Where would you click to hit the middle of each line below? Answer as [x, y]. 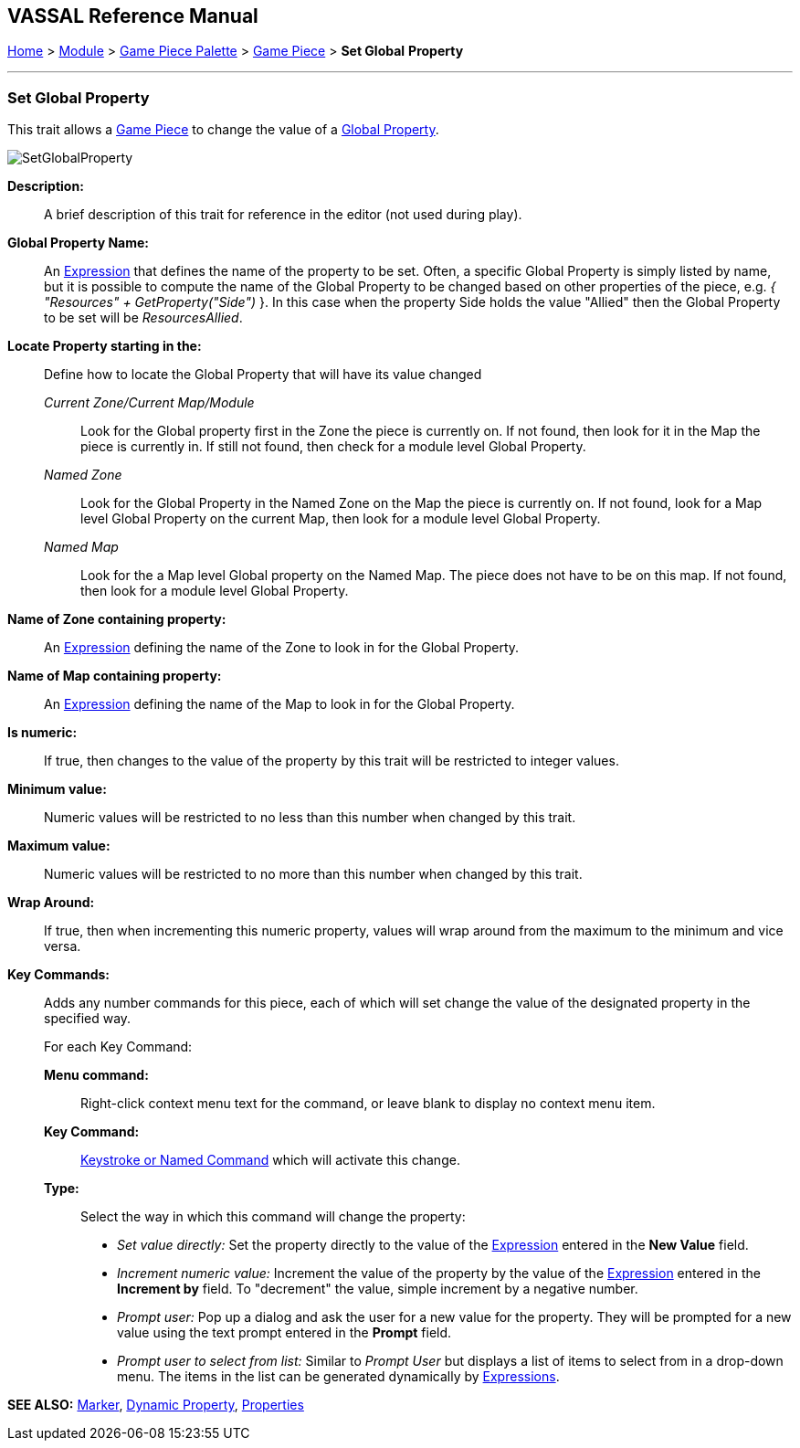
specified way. [88, 1019]
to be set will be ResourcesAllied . [143, 318]
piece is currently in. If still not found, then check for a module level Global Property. [333, 447]
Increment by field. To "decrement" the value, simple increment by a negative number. [378, 1289]
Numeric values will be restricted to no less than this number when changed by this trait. [310, 818]
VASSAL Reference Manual [133, 16]
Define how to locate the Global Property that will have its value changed [263, 375]
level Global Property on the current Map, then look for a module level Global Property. [341, 519]
